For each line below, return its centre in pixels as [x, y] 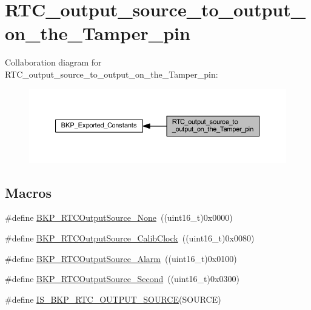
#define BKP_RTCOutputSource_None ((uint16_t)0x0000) [119, 217]
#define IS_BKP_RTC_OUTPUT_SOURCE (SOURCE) [113, 299]
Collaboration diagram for [53, 62]
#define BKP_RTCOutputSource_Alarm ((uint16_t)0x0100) [121, 258]
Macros [28, 192]
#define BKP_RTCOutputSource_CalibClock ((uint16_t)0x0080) [130, 238]
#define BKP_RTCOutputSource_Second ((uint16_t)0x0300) [122, 279]
